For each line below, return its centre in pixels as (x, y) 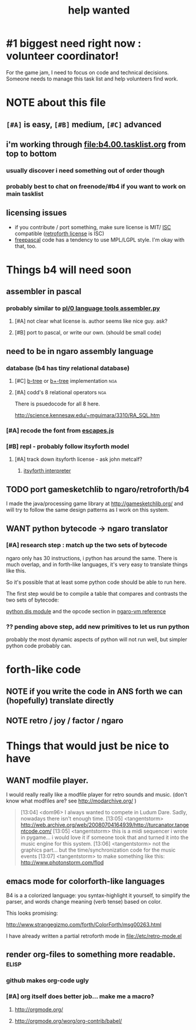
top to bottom (31, 153)
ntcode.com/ (36, 831)
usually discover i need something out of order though (85, 170)
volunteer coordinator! (62, 56)
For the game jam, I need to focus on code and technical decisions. (88, 72)
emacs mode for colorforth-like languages (85, 881)
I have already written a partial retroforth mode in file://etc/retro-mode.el (94, 936)
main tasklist (25, 194)
